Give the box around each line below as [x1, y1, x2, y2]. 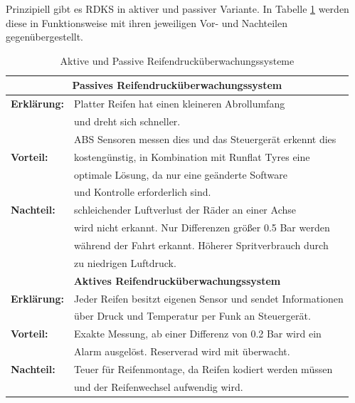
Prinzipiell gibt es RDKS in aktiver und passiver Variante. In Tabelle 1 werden [6, 1, 349, 16]
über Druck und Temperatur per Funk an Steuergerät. [74, 308, 311, 323]
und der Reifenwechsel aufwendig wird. [74, 379, 243, 394]
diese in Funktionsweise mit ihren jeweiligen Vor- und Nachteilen [6, 15, 288, 30]
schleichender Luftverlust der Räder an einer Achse [74, 202, 296, 217]
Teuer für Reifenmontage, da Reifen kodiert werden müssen [74, 361, 333, 376]
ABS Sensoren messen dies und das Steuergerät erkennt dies [74, 131, 337, 146]
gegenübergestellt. [6, 29, 84, 44]
